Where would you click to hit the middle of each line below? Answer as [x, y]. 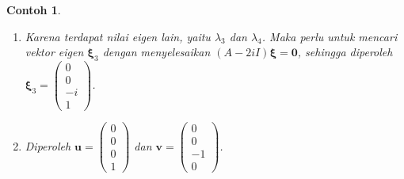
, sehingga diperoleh [345, 52]
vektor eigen [54, 52]
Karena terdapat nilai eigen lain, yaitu [118, 36]
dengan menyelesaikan [156, 52]
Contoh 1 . [34, 10]
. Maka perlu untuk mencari [330, 36]
